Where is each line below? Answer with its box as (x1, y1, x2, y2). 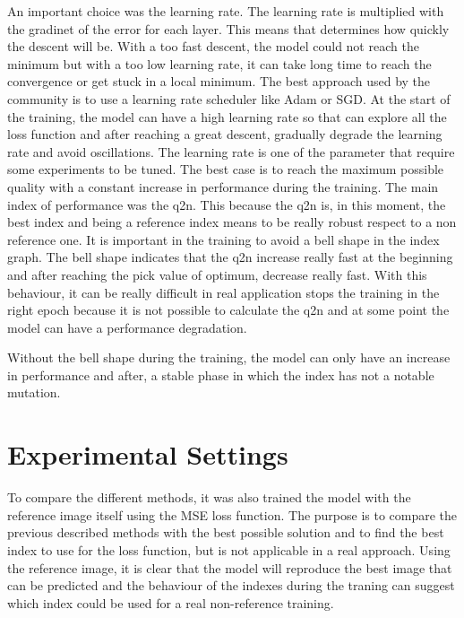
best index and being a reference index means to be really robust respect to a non (7, 213, 457, 231)
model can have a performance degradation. (7, 318, 247, 336)
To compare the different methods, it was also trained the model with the (7, 488, 411, 507)
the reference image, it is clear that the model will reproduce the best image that (7, 558, 452, 577)
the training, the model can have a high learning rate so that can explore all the (7, 107, 447, 126)
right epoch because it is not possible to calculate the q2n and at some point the (7, 300, 450, 319)
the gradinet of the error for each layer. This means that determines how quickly (7, 19, 450, 38)
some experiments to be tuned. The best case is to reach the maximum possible (7, 160, 444, 178)
